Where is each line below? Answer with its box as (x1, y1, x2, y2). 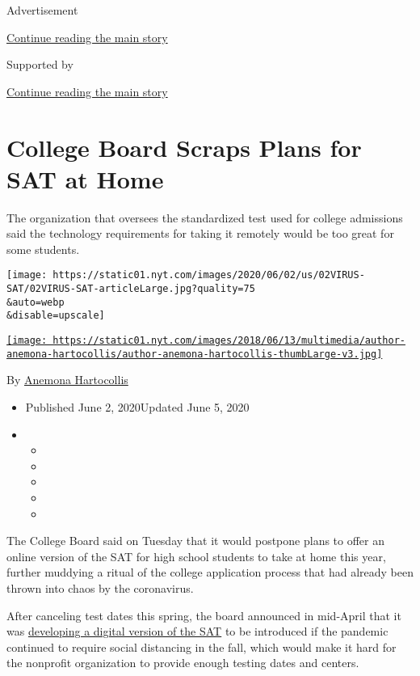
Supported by (6, 56, 73, 73)
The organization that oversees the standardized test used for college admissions (6, 209, 403, 226)
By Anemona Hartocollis (6, 371, 128, 388)
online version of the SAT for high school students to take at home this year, (6, 547, 386, 564)
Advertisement (6, 2, 78, 18)
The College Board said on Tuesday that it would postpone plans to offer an (6, 532, 385, 549)
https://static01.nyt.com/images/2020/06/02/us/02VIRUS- (52, 269, 365, 281)
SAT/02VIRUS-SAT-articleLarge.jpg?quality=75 (6, 283, 255, 295)
